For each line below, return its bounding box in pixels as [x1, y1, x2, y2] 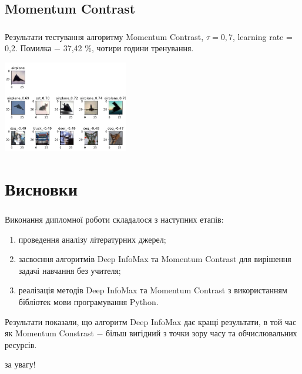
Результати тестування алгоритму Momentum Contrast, [5, 30, 204, 42]
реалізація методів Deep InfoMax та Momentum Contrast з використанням [18, 284, 287, 296]
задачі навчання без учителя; [18, 264, 121, 276]
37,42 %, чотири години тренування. [63, 42, 194, 54]
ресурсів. [5, 338, 37, 350]
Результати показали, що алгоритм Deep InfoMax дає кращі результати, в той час [5, 315, 297, 327]
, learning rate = [232, 30, 293, 42]
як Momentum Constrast [5, 327, 94, 339]
